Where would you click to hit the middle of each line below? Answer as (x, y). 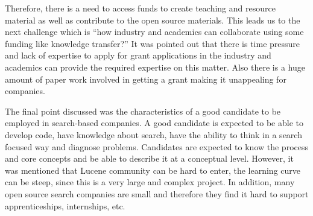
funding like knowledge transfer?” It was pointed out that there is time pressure (153, 43)
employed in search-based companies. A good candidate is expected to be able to (154, 123)
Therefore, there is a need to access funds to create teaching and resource (140, 8)
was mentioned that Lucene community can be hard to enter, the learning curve (153, 170)
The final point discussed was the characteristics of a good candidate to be (143, 111)
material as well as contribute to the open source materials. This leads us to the (153, 20)
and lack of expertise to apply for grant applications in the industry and (138, 55)
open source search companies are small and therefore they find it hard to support (157, 193)
